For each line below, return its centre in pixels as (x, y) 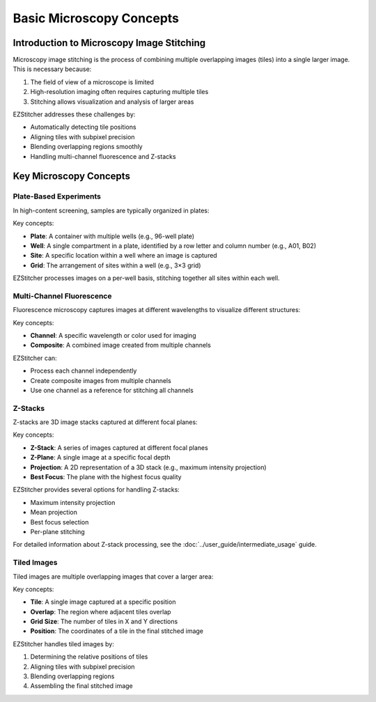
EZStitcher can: (35, 358)
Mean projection (54, 513)
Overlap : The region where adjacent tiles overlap (101, 611)
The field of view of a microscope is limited (92, 82)
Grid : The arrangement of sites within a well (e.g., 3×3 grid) (116, 265)
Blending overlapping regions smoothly (86, 147)
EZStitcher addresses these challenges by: (74, 114)
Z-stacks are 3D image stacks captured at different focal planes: (105, 422)
